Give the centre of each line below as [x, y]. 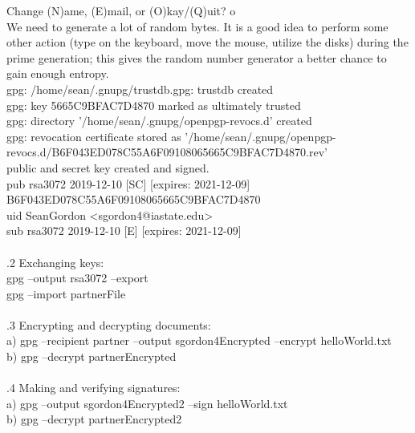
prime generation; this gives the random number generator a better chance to [197, 57]
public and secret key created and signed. [108, 167]
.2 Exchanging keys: [55, 262]
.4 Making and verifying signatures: [94, 388]
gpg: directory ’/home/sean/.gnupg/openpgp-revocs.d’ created [159, 121]
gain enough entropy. [58, 73]
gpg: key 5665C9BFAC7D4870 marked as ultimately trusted [154, 105]
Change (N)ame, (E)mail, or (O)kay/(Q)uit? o [121, 10]
